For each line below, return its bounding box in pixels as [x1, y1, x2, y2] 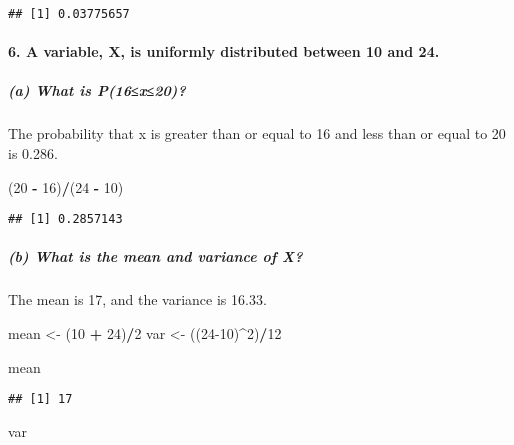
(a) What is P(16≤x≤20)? [8, 80, 186, 101]
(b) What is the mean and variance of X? [8, 246, 303, 267]
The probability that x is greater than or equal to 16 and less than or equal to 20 [8, 123, 506, 144]
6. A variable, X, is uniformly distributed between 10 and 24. [8, 41, 440, 62]
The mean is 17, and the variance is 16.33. [8, 289, 267, 310]
